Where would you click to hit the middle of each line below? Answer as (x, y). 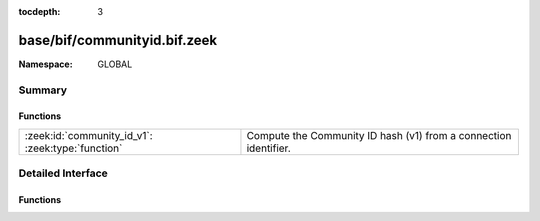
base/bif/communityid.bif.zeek (118, 40)
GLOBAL (115, 64)
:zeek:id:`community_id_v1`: (89, 135)
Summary (43, 90)
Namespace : (46, 64)
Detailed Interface (63, 173)
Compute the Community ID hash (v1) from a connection (379, 135)
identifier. (268, 148)
